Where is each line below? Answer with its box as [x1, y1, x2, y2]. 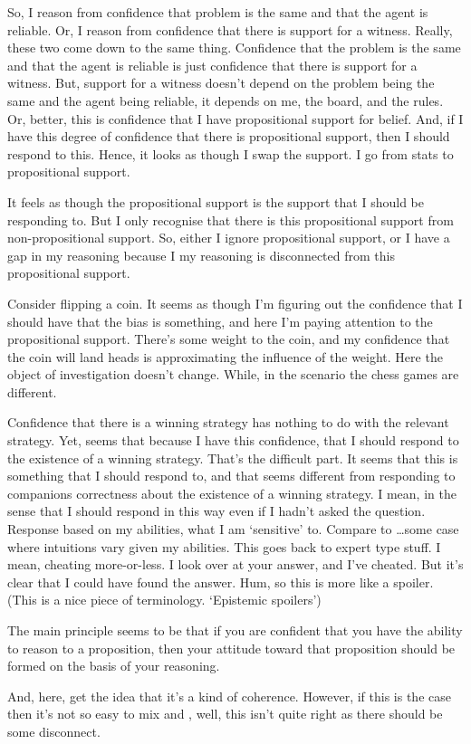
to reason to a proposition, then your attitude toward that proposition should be [7, 638, 456, 657]
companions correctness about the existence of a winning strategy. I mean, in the [7, 483, 457, 502]
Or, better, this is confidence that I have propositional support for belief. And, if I [7, 109, 464, 128]
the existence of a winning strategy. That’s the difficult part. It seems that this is [7, 448, 458, 467]
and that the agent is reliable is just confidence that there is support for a [7, 55, 418, 74]
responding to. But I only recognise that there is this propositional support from [7, 210, 454, 229]
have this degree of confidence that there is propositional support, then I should [7, 127, 450, 146]
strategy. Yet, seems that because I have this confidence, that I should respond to [7, 431, 459, 450]
